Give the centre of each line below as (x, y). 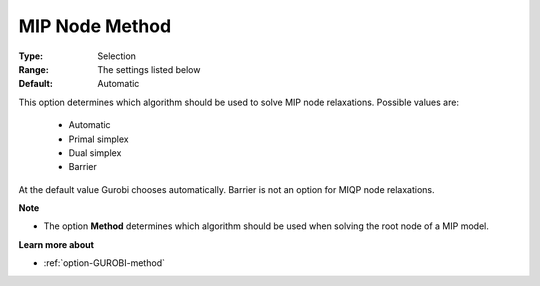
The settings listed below (149, 69)
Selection (117, 56)
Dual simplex (95, 152)
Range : (33, 69)
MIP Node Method (95, 26)
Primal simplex (98, 139)
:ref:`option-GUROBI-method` (104, 263)
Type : (31, 56)
